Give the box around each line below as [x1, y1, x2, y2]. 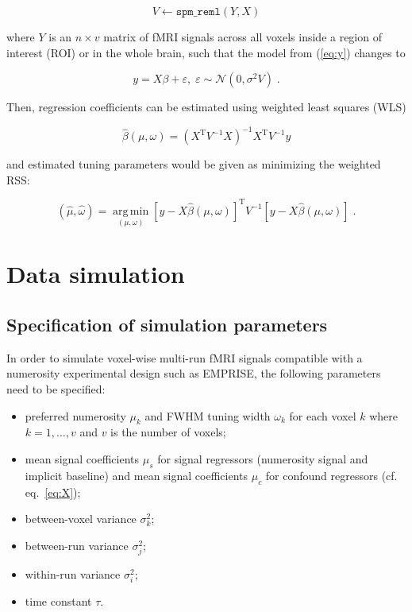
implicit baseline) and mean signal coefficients [25, 467, 248, 483]
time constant [25, 593, 92, 610]
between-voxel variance [25, 510, 137, 527]
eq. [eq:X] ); [25, 483, 81, 500]
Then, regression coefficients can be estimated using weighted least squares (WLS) [6, 99, 406, 115]
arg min [113, 205, 149, 217]
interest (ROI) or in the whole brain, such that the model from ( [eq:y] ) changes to [6, 44, 406, 60]
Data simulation [6, 258, 185, 290]
